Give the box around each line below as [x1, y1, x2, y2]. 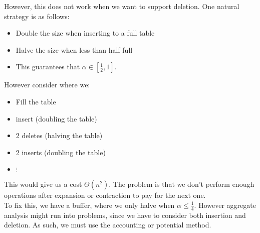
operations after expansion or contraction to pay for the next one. [4, 190, 206, 200]
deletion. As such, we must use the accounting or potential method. [4, 219, 211, 230]
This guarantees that [16, 61, 80, 72]
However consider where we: [4, 79, 90, 90]
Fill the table [16, 96, 56, 106]
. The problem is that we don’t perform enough [109, 179, 254, 189]
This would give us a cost [4, 179, 82, 189]
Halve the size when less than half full [16, 44, 133, 55]
